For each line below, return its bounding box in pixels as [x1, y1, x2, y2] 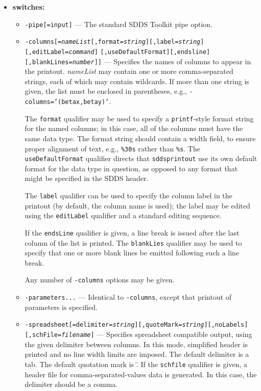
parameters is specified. [25, 301, 98, 312]
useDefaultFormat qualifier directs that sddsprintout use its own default [25, 153, 257, 164]
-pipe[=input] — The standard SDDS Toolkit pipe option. [25, 18, 213, 29]
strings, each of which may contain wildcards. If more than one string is [25, 75, 249, 86]
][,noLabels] [204, 321, 248, 329]
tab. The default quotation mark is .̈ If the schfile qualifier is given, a [25, 358, 247, 369]
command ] [68, 48, 98, 56]
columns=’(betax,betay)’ [25, 98, 109, 106]
